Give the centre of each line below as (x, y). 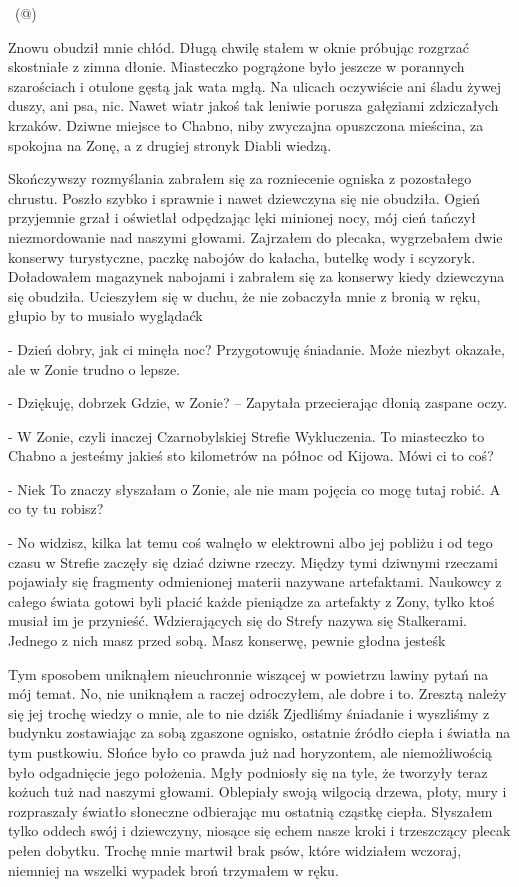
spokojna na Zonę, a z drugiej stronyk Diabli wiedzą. (170, 144)
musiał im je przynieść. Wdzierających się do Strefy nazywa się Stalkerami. (237, 620)
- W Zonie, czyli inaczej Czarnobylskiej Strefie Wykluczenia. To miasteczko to (246, 435)
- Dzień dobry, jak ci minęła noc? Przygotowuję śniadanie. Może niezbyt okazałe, (256, 348)
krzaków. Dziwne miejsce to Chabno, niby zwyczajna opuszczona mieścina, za (246, 124)
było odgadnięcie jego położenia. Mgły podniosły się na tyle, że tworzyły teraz (248, 771)
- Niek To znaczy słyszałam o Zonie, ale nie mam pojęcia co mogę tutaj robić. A (254, 488)
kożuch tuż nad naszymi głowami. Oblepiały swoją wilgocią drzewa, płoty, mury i (257, 791)
